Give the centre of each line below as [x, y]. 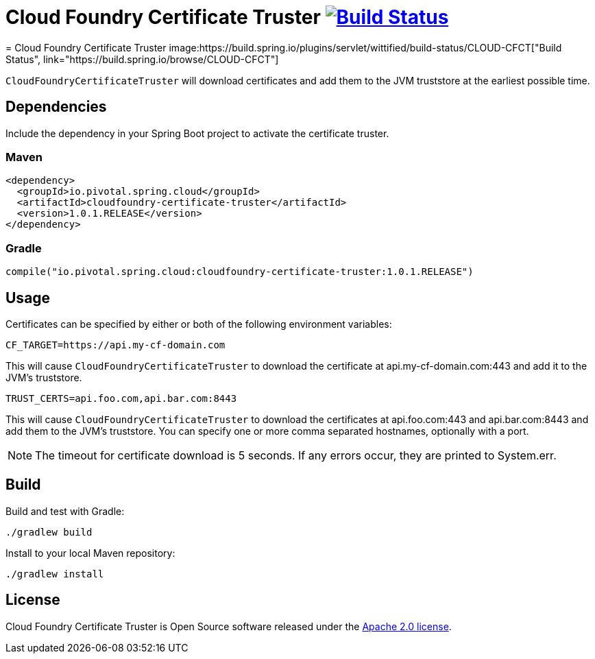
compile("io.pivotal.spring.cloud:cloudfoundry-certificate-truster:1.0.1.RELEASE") [240, 272]
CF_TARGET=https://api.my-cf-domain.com [116, 345]
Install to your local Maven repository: [90, 553]
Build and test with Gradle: [65, 511]
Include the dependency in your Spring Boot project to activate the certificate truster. [197, 133]
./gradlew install [55, 574]
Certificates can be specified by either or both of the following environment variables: [199, 324]
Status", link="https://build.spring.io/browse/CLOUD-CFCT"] [142, 59]
